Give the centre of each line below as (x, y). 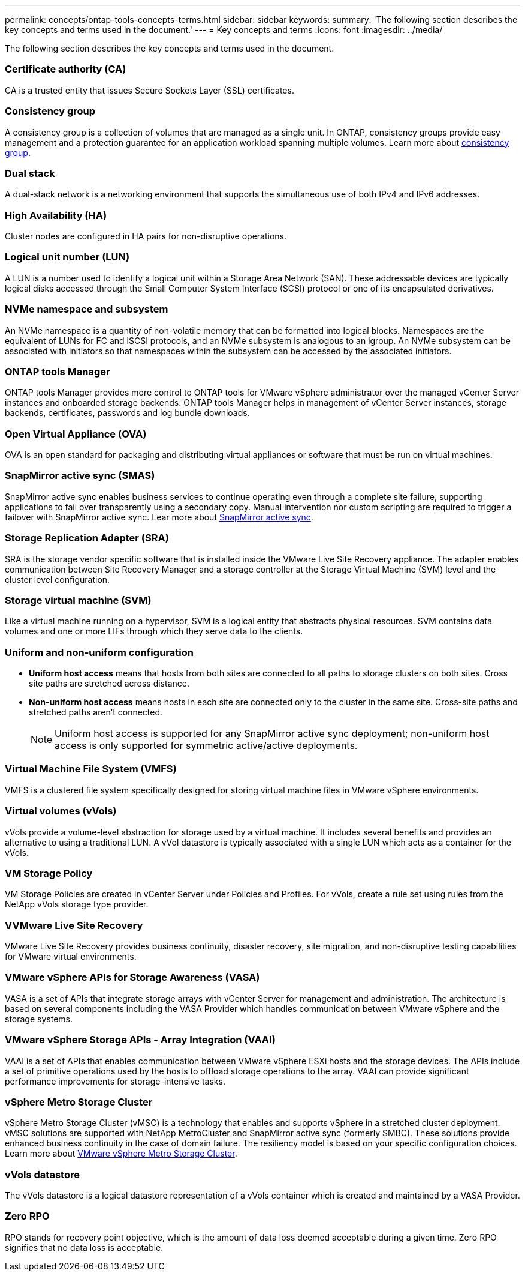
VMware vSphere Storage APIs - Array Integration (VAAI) (140, 1040)
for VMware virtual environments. (71, 956)
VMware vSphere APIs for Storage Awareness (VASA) (132, 977)
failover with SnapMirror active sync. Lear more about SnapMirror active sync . (159, 517)
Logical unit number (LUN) (67, 257)
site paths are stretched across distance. (109, 683)
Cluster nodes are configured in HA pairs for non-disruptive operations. (146, 236)
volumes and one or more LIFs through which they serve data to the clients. (154, 631)
